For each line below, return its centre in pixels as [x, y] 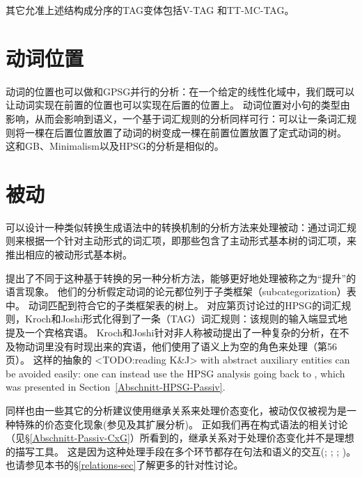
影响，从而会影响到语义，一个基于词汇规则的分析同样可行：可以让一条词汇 [176, 118]
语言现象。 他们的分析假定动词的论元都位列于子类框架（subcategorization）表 [181, 291]
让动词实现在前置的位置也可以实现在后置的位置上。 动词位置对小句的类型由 [178, 105]
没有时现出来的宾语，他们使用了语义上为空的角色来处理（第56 [195, 346]
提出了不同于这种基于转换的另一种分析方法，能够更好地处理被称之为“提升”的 [181, 277]
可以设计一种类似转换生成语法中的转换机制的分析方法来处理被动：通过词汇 [176, 227]
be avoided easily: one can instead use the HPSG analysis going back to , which [175, 373]
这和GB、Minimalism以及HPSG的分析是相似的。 [115, 146]
